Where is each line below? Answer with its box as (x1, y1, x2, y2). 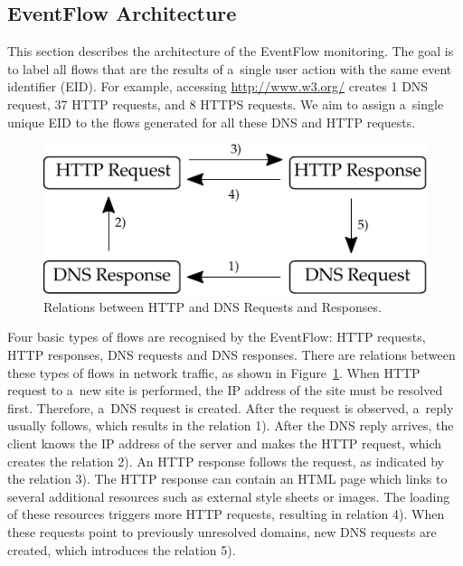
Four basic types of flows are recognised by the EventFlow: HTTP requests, (7, 327, 426, 346)
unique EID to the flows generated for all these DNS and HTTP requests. (7, 112, 416, 131)
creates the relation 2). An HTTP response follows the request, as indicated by (7, 451, 444, 470)
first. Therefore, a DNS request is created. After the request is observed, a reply (7, 398, 454, 417)
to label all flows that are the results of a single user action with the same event (7, 59, 452, 78)
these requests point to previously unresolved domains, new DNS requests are (7, 523, 437, 542)
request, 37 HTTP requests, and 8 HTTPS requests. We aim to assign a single (7, 94, 444, 113)
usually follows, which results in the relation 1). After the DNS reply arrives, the (7, 416, 454, 435)
